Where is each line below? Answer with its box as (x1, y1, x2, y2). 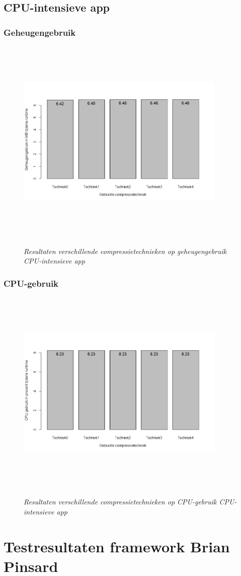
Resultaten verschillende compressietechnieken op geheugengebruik (24, 245, 227, 256)
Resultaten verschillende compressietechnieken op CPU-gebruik (24, 496, 217, 507)
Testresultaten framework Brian (4, 536, 230, 556)
